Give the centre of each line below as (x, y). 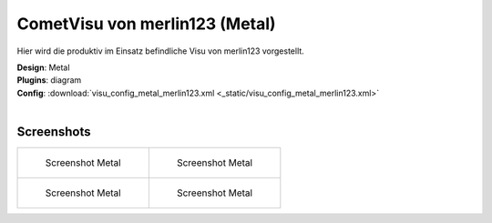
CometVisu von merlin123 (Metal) (147, 24)
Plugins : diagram (49, 80)
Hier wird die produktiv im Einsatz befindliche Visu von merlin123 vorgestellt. (160, 51)
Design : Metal (43, 67)
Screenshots (54, 132)
